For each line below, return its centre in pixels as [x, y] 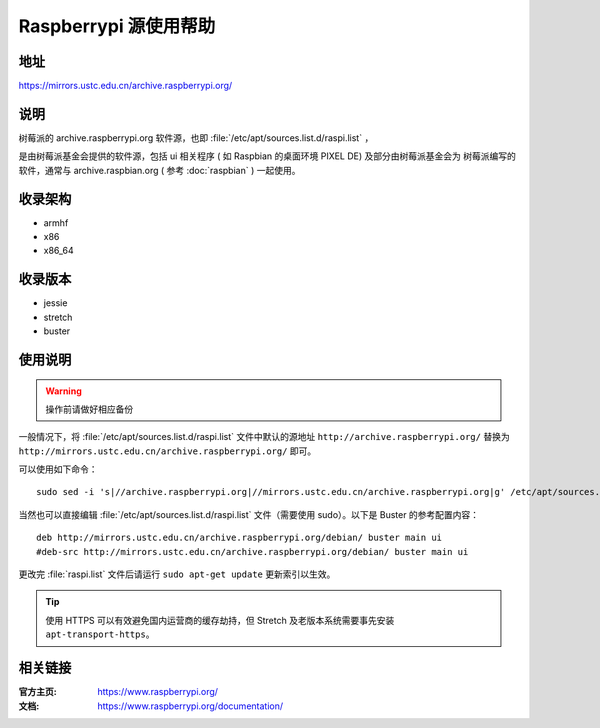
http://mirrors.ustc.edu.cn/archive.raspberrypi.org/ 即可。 [167, 451]
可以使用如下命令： [58, 469]
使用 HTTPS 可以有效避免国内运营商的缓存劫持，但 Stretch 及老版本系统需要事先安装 [220, 620]
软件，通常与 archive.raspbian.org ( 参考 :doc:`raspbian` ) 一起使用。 [159, 170]
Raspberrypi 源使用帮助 [117, 26]
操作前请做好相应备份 [89, 409]
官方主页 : [37, 692]
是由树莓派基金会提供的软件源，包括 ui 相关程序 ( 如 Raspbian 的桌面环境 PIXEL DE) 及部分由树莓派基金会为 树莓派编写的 [267, 156]
